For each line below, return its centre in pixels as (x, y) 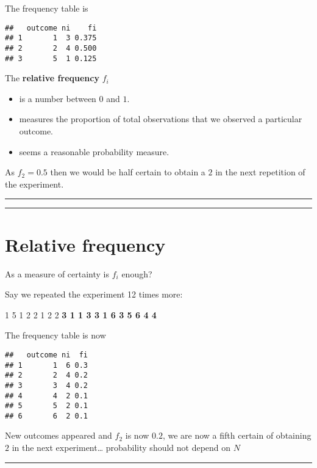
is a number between (58, 98)
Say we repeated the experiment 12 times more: (94, 294)
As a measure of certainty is (57, 273)
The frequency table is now (55, 335)
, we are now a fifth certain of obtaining (237, 435)
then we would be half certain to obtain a (128, 172)
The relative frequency (52, 78)
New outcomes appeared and (59, 435)
